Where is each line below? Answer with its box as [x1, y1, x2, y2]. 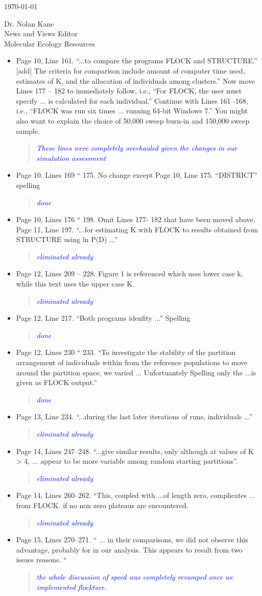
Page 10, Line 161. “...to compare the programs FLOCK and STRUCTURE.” [16, 55, 257, 66]
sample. [16, 125, 40, 136]
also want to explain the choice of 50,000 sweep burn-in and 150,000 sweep [16, 115, 250, 126]
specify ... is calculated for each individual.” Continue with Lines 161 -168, [16, 95, 248, 106]
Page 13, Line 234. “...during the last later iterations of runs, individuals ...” [16, 411, 253, 422]
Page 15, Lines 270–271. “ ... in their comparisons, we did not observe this [16, 534, 248, 545]
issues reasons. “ [16, 554, 67, 565]
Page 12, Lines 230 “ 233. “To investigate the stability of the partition [16, 347, 235, 357]
